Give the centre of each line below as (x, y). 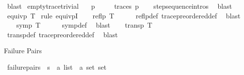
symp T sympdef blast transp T (84, 25)
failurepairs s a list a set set (57, 67)
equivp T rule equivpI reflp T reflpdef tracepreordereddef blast (124, 15)
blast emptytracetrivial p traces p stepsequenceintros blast (120, 6)
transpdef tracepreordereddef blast (62, 34)
